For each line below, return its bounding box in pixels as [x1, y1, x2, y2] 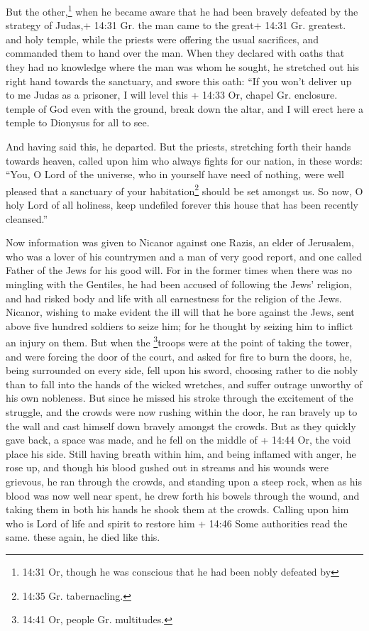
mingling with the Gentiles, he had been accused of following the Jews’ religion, [6, 277, 352, 291]
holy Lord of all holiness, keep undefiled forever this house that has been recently [6, 197, 358, 212]
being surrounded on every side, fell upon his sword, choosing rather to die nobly [6, 363, 358, 378]
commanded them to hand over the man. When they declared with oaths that [6, 45, 345, 60]
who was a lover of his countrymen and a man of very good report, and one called [6, 248, 363, 263]
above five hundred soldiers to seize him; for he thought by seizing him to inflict [6, 318, 353, 333]
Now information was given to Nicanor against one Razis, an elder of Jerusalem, [6, 235, 354, 250]
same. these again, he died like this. [6, 530, 160, 544]
